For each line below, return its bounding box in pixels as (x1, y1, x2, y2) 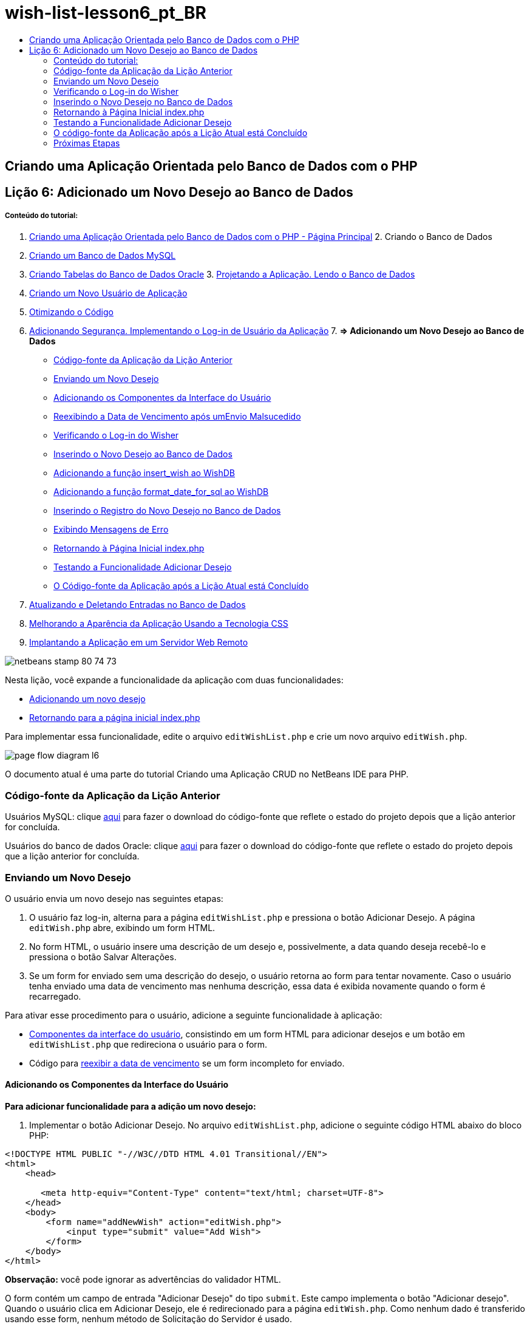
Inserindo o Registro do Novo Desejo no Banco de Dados (53, 505, 281, 516)
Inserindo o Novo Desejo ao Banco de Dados (53, 449, 233, 460)
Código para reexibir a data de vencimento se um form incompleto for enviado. (29, 1057, 345, 1068)
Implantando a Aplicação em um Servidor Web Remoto (29, 637, 248, 648)
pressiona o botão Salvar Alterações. (29, 951, 177, 962)
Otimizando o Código (29, 307, 114, 318)
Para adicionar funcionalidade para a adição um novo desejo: (5, 1101, 256, 1112)
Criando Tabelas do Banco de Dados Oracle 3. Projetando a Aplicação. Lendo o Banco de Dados (29, 269, 415, 280)
